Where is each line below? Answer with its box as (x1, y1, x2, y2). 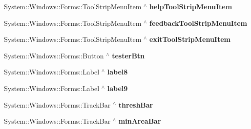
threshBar (118, 99, 153, 110)
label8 (107, 67, 128, 77)
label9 (107, 83, 128, 93)
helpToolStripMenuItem (149, 1, 232, 11)
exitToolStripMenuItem (149, 34, 230, 44)
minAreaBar (118, 116, 161, 126)
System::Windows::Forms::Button (4, 50, 104, 60)
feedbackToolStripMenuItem (149, 18, 247, 28)
